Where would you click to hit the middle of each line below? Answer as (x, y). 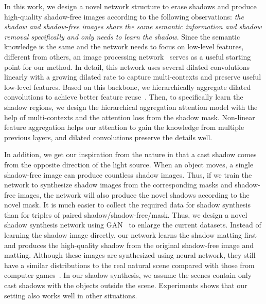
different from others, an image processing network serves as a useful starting (128, 56)
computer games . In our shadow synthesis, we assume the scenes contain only (128, 275)
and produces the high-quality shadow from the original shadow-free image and (129, 245)
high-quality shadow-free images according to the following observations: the (124, 16)
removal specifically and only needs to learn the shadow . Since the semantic (122, 36)
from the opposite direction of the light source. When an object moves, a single (129, 164)
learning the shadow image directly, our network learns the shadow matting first (130, 235)
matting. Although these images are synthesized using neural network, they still (130, 255)
